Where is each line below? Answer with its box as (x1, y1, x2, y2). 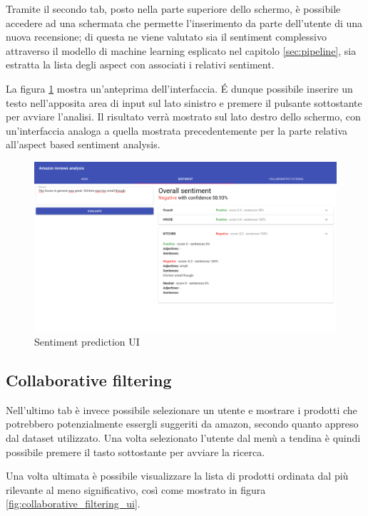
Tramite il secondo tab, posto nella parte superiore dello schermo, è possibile (6, 1, 341, 16)
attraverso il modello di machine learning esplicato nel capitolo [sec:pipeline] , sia (6, 43, 357, 58)
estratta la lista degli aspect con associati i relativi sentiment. (6, 57, 275, 72)
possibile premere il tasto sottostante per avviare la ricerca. (6, 444, 265, 459)
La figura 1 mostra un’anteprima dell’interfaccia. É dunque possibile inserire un (6, 81, 353, 96)
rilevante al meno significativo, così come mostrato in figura (6, 482, 266, 497)
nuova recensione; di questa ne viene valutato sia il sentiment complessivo (6, 29, 327, 44)
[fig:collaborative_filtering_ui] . (6, 496, 140, 511)
